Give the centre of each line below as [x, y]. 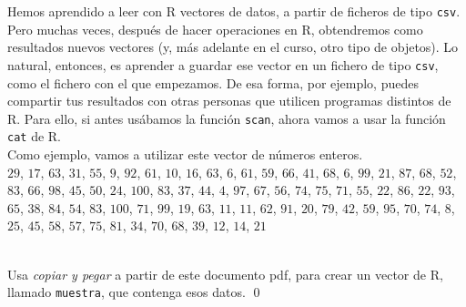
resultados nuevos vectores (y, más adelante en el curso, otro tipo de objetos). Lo [233, 47]
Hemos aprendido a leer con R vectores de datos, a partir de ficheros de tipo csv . [234, 11]
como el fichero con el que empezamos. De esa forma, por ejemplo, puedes [213, 82]
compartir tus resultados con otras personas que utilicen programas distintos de [229, 101]
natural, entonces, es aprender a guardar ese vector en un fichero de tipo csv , [223, 64]
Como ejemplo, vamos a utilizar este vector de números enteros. [185, 154]
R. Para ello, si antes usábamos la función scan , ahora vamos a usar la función [227, 118]
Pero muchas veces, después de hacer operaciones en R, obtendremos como [215, 29]
